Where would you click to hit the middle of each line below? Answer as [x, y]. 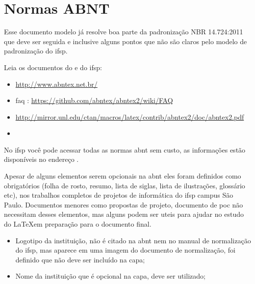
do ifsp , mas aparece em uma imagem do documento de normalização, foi [125, 250]
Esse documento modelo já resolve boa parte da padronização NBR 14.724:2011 [124, 32]
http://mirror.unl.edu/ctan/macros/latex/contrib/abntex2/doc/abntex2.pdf [130, 116]
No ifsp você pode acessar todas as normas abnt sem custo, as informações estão [125, 149]
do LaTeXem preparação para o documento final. [78, 224]
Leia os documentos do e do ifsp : [53, 67]
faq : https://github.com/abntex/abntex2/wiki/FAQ [94, 100]
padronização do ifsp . [36, 51]
